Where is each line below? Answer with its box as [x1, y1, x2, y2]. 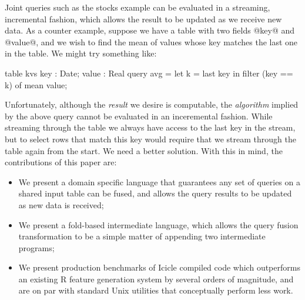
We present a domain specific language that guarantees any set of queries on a [18, 175, 300, 188]
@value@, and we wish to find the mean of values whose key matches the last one [5, 35, 298, 48]
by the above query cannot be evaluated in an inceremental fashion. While [5, 109, 273, 122]
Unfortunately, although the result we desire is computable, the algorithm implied [5, 98, 299, 111]
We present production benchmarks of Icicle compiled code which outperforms [18, 261, 300, 274]
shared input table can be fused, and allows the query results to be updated [18, 187, 292, 199]
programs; [18, 241, 55, 254]
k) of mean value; [5, 78, 68, 91]
